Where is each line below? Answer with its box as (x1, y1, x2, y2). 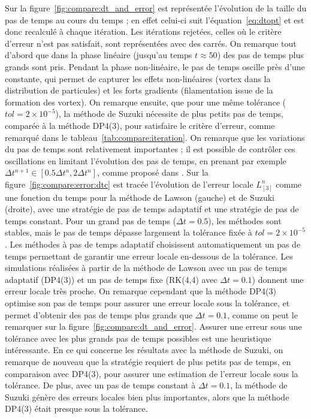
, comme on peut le (227, 308, 298, 321)
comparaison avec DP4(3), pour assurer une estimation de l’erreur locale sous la (5, 367, 298, 379)
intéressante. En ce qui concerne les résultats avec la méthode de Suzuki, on (5, 343, 283, 356)
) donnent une (252, 273, 304, 285)
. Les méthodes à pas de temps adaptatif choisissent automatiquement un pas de (5, 238, 301, 251)
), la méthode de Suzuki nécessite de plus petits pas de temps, (55, 107, 283, 120)
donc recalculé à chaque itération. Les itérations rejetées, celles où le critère (5, 25, 282, 38)
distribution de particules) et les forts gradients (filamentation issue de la (5, 84, 273, 97)
